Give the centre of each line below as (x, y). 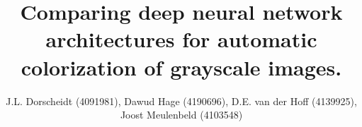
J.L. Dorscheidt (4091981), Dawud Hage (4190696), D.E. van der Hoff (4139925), (181, 101)
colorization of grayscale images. (181, 67)
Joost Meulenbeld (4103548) (181, 115)
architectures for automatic (181, 39)
